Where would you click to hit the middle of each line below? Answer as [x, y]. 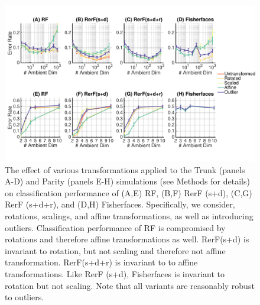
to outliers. [25, 297]
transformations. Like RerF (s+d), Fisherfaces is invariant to [115, 273]
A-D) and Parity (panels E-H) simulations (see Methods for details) [127, 181]
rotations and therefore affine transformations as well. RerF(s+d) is [127, 239]
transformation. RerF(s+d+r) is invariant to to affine [101, 262]
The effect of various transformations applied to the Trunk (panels [125, 169]
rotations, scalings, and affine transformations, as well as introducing [129, 215]
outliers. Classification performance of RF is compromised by [115, 227]
